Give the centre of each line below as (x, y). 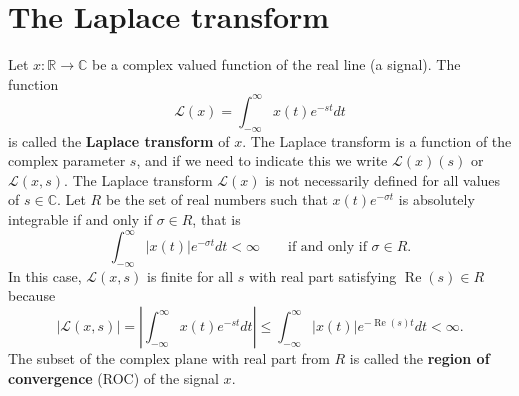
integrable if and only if (80, 218)
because (32, 295)
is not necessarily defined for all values (383, 179)
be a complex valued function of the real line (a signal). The (276, 64)
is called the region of (419, 358)
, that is (216, 218)
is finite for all (190, 275)
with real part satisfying (323, 275)
